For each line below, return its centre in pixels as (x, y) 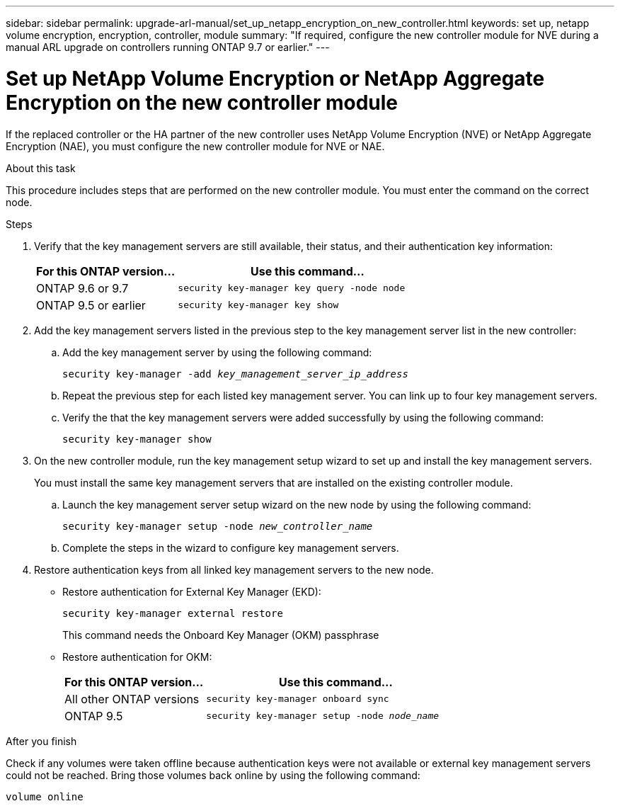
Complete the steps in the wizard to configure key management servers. (231, 547)
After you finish (41, 741)
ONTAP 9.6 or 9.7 (82, 288)
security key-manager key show (258, 305)
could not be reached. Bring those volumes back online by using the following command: (213, 775)
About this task (41, 168)
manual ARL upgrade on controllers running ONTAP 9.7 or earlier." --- (168, 47)
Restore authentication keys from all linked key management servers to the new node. (234, 569)
